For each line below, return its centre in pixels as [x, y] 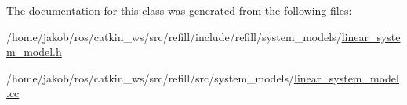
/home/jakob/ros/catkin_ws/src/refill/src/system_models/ [151, 77]
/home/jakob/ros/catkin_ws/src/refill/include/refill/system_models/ [174, 36]
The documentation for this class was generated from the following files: [179, 10]
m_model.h [34, 52]
